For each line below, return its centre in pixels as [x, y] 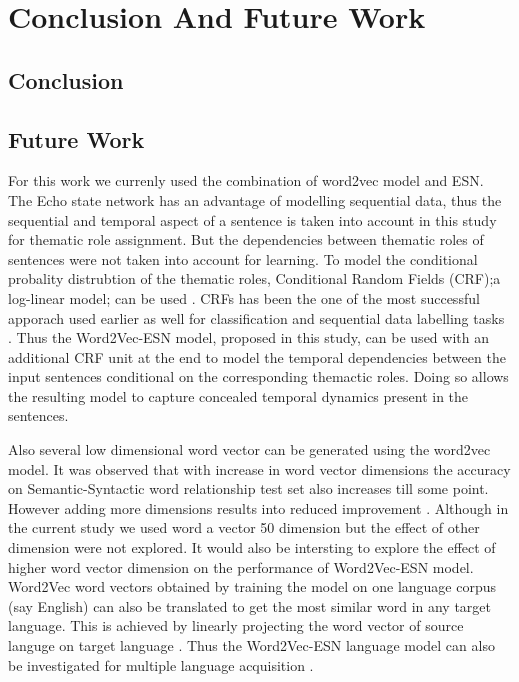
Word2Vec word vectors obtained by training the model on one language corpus [252, 586]
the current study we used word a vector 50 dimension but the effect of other [244, 527]
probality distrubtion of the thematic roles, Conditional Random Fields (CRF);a [254, 278]
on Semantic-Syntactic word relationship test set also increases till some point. [248, 488]
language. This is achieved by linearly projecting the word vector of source [236, 625]
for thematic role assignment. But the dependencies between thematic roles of [246, 239]
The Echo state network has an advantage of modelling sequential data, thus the [255, 199]
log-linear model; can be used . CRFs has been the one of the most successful [244, 297]
